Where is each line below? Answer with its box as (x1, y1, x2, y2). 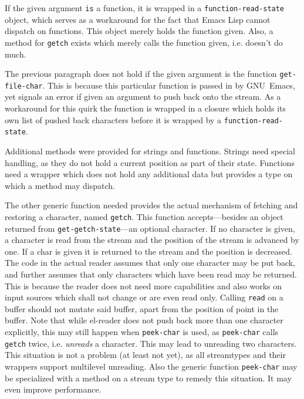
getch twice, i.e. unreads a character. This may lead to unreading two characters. (5, 337, 297, 349)
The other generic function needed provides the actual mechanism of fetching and (5, 199, 298, 211)
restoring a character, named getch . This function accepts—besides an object (5, 210, 283, 222)
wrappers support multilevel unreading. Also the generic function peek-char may (5, 360, 298, 372)
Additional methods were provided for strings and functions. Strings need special (5, 144, 295, 157)
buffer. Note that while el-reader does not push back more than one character (5, 314, 283, 326)
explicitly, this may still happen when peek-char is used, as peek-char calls (5, 326, 279, 337)
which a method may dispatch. (5, 179, 115, 191)
